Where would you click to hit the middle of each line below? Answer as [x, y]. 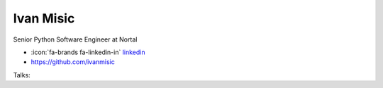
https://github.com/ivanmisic [73, 62]
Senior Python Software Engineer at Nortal [75, 39]
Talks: [22, 75]
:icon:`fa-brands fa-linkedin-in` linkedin [88, 52]
